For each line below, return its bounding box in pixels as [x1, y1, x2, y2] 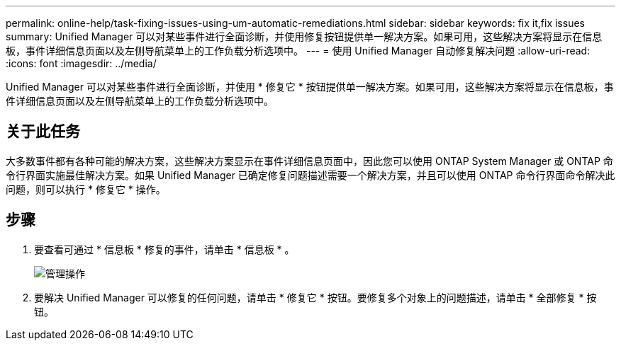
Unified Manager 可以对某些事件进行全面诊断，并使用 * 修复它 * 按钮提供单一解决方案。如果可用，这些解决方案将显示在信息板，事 [6, 81, 614, 93]
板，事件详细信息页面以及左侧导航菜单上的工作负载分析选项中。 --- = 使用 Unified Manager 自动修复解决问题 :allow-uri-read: [6, 45, 591, 57]
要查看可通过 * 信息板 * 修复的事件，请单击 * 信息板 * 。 [34, 243, 295, 255]
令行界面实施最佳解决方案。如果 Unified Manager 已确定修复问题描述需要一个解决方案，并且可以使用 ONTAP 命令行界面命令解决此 [6, 168, 615, 181]
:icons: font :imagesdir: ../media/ [6, 57, 157, 69]
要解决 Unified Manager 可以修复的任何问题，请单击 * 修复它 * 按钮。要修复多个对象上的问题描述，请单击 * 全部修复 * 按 [34, 291, 597, 304]
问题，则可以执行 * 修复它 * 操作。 [6, 183, 166, 195]
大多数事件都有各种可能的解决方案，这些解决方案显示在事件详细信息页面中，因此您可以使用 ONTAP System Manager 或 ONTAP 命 [6, 154, 613, 167]
